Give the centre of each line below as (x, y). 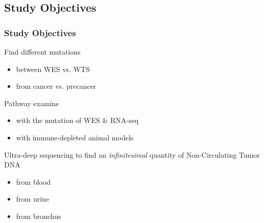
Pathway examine (32, 103)
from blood (33, 181)
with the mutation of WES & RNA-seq (77, 120)
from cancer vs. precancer (56, 86)
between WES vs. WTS (53, 69)
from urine (33, 199)
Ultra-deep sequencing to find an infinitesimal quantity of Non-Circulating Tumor (132, 154)
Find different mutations (42, 52)
